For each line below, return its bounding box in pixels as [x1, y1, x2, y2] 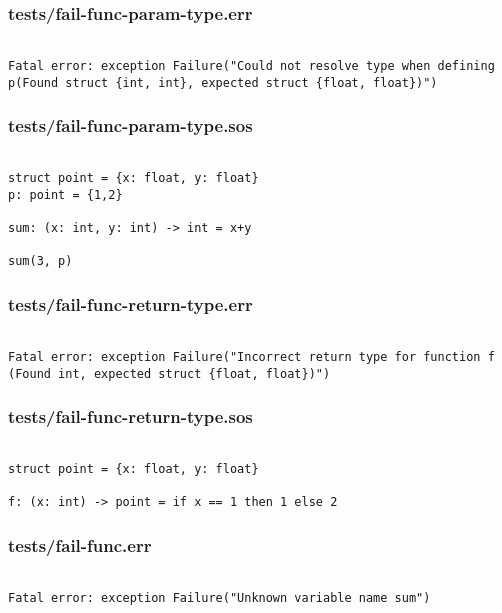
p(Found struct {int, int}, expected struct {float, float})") [8, 75, 438, 90]
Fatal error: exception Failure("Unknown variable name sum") [8, 590, 431, 605]
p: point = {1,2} [8, 187, 123, 202]
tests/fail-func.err [8, 532, 152, 557]
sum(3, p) [8, 254, 73, 269]
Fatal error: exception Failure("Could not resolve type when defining [8, 58, 495, 73]
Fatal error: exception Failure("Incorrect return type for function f [8, 349, 495, 364]
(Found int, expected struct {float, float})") [8, 366, 331, 381]
